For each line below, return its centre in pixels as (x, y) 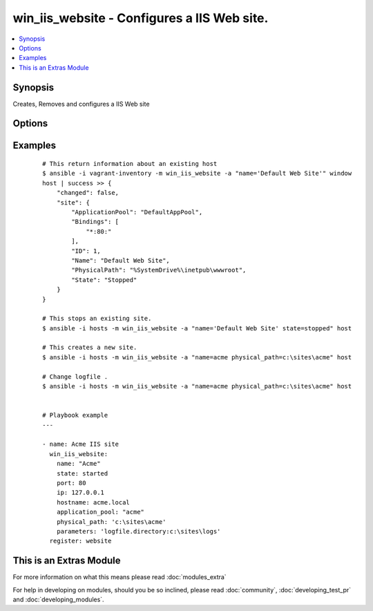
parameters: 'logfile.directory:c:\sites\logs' (138, 531)
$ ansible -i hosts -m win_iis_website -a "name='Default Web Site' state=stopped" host (197, 328)
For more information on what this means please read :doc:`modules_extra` (120, 577)
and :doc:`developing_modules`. (58, 599)
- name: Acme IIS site (81, 444)
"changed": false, (88, 193)
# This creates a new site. (90, 348)
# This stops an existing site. (97, 319)
